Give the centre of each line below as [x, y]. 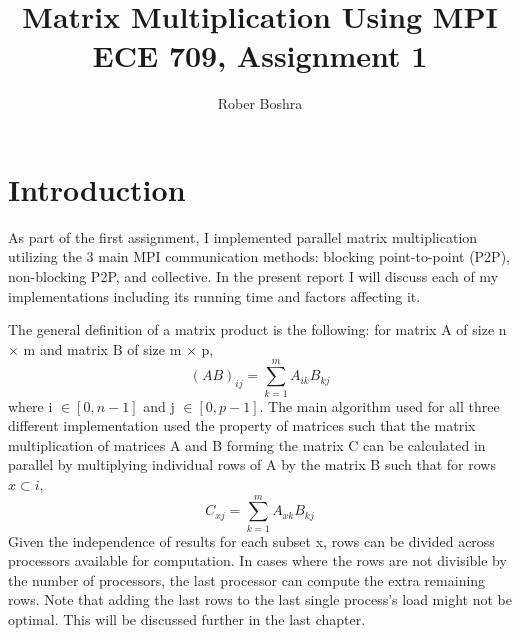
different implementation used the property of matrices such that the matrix [242, 425]
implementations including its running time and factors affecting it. [214, 295]
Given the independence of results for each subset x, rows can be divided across [251, 540]
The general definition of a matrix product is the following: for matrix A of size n [257, 329]
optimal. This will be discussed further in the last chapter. [187, 619]
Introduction [97, 188]
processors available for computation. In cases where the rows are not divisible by [257, 560]
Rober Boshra [260, 103]
